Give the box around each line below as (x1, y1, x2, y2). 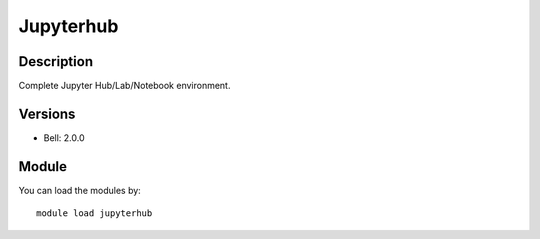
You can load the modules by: (18, 184, 142, 196)
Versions (18, 105, 76, 122)
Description (18, 53, 94, 70)
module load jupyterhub (36, 208, 153, 219)
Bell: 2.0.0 (43, 131, 85, 144)
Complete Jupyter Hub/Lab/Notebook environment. (18, 80, 231, 92)
